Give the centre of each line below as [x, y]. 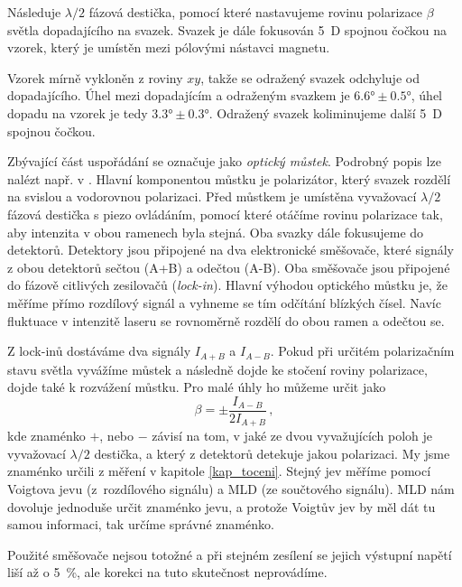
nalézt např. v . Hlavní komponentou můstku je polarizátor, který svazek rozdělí [229, 178]
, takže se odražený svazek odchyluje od [310, 77]
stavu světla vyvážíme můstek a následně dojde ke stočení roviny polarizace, [217, 369]
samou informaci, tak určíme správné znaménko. [141, 524]
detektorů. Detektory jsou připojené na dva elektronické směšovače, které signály [231, 250]
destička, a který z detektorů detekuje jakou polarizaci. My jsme [272, 453]
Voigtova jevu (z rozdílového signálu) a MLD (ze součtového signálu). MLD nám [231, 489]
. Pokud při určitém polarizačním [362, 351]
